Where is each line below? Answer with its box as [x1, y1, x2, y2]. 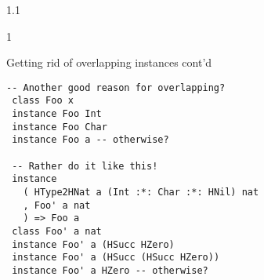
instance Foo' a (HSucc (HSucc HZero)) [12, 252, 220, 264]
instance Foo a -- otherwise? [12, 134, 169, 146]
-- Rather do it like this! [12, 160, 158, 172]
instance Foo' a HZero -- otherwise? [12, 264, 208, 276]
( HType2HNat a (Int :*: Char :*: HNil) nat [23, 187, 259, 198]
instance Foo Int [12, 108, 102, 120]
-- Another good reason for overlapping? [6, 82, 226, 93]
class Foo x [12, 95, 74, 107]
